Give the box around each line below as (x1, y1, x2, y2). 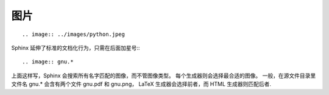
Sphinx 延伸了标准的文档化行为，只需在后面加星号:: (11, 44, 140, 51)
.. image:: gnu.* (22, 58, 74, 65)
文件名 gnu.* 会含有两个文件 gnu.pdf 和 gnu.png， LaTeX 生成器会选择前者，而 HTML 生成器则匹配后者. (11, 80, 271, 88)
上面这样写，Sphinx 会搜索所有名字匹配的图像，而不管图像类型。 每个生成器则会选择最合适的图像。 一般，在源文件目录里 (11, 72, 316, 79)
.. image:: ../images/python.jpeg (22, 30, 125, 38)
